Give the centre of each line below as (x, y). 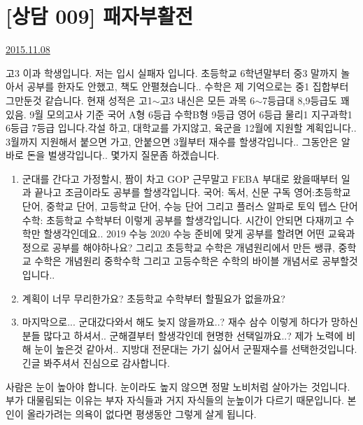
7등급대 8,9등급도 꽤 (306, 100)
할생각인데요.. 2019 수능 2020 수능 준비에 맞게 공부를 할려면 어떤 (184, 234)
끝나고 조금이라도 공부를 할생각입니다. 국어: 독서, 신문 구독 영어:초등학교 (193, 192)
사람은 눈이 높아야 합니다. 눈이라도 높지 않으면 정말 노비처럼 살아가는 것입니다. (178, 386)
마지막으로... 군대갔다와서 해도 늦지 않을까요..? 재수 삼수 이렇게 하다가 (175, 322)
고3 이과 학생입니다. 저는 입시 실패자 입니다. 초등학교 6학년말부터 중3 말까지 (172, 72)
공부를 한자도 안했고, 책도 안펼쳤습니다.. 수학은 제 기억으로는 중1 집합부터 (188, 86)
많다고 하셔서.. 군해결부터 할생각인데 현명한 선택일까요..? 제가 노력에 (193, 335)
